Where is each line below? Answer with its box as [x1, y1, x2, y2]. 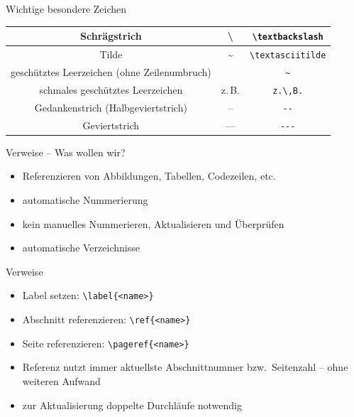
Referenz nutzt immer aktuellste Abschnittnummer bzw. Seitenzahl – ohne [22, 359, 348, 374]
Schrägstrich [80, 28, 142, 43]
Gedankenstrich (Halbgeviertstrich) [34, 99, 187, 114]
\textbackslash [252, 32, 323, 43]
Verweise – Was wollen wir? [6, 144, 126, 159]
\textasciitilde [249, 50, 326, 60]
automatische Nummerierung [22, 192, 148, 207]
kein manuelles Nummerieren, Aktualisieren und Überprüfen [22, 216, 284, 231]
